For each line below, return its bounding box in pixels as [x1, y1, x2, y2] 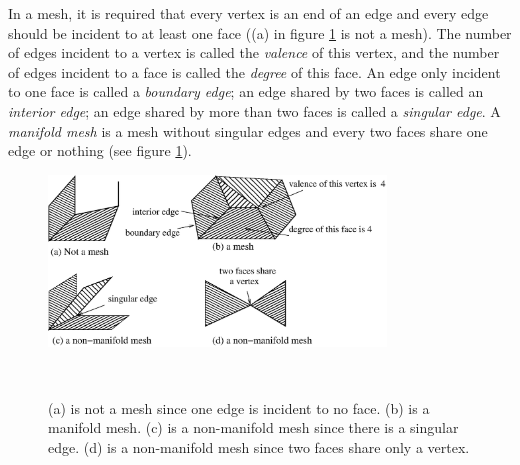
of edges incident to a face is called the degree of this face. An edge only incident [8, 61, 501, 82]
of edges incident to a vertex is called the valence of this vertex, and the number [8, 42, 500, 63]
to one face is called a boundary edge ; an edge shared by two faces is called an [8, 81, 484, 102]
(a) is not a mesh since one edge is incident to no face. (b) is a [48, 397, 430, 418]
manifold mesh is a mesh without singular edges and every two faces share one [8, 120, 488, 141]
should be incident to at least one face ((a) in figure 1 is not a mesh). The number [8, 22, 512, 43]
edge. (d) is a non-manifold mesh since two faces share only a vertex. [48, 437, 470, 458]
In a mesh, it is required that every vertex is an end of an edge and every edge [8, 3, 489, 23]
